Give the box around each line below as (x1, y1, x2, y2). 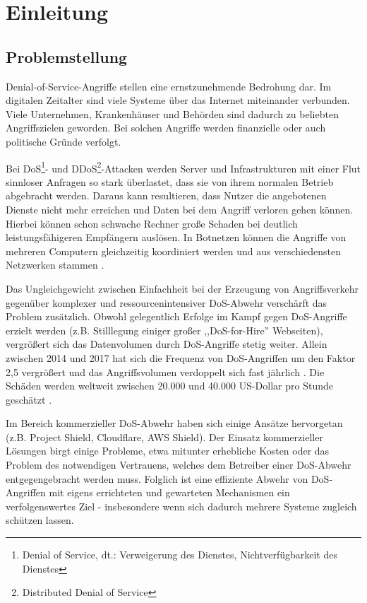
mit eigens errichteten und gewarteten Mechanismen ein (49, 485, 290, 500)
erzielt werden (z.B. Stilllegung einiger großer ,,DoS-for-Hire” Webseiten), (6, 322, 323, 337)
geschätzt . (6, 392, 52, 406)
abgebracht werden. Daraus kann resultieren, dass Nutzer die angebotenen (6, 188, 327, 203)
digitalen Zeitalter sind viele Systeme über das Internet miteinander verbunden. (6, 93, 350, 107)
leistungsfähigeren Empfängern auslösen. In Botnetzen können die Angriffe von (6, 230, 347, 245)
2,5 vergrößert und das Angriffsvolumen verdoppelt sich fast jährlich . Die (6, 364, 325, 379)
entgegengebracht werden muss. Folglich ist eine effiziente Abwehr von (6, 471, 308, 486)
